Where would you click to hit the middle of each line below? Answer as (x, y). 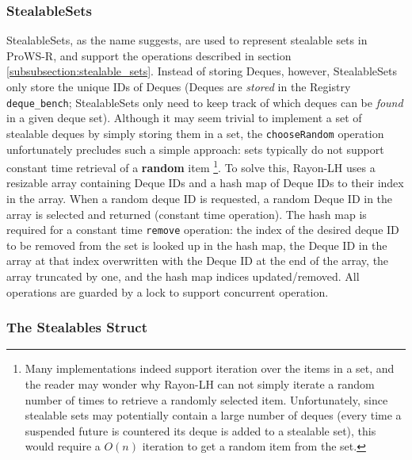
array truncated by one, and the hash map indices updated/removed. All (183, 276)
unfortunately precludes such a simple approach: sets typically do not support (195, 149)
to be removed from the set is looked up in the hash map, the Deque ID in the (197, 245)
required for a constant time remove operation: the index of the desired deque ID (203, 230)
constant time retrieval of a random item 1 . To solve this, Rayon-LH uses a (191, 166)
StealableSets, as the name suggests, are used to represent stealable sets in (187, 40)
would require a (63, 446)
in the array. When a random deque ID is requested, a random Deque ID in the (200, 198)
